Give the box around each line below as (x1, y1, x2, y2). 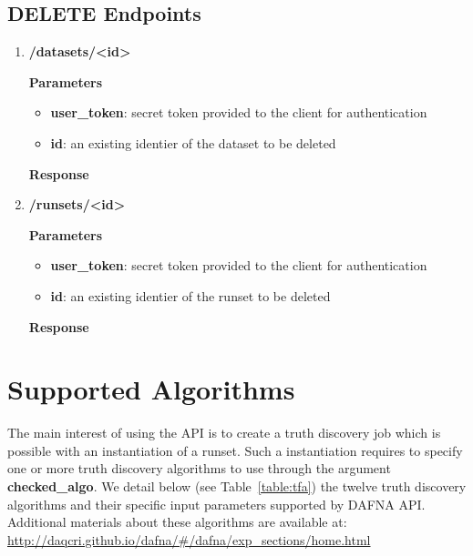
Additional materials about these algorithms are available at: (7, 512, 347, 531)
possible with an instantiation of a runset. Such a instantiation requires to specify (7, 440, 463, 460)
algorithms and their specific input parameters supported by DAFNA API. (7, 494, 426, 513)
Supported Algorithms (7, 370, 295, 408)
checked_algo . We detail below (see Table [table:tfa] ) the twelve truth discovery (7, 477, 467, 496)
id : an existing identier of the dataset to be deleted (50, 133, 336, 152)
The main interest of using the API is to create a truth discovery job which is (7, 423, 441, 442)
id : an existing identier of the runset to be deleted (50, 286, 331, 305)
